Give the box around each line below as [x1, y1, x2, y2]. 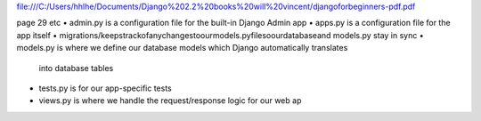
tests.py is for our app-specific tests [38, 83, 173, 93]
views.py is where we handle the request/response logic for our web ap [38, 95, 302, 106]
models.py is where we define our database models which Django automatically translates [16, 43, 348, 53]
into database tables [38, 62, 114, 73]
